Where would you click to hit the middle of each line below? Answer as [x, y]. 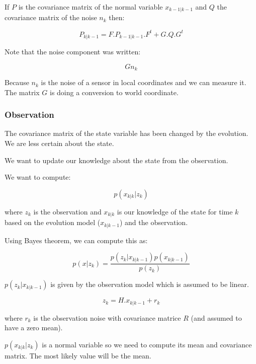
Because [17, 82]
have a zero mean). [34, 327]
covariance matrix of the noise [51, 17]
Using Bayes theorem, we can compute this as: [76, 240]
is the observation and [67, 211]
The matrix [22, 92]
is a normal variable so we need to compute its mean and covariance [147, 344]
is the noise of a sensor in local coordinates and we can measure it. [144, 82]
